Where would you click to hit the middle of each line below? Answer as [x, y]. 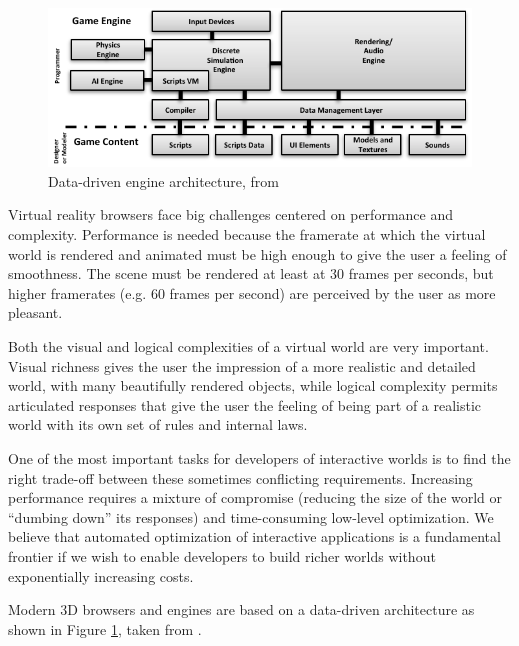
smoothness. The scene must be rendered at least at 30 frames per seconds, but [251, 273]
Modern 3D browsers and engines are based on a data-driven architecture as [241, 609]
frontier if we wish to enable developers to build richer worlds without [222, 555]
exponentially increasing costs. [101, 575]
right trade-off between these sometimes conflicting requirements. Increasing [240, 477]
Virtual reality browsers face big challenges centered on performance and [230, 214]
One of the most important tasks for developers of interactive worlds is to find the [259, 457]
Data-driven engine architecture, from [163, 180]
